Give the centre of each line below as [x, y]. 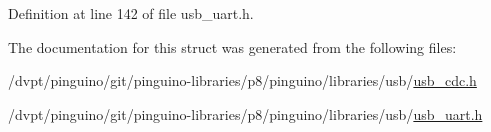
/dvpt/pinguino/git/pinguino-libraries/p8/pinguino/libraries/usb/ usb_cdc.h [242, 80]
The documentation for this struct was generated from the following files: [232, 46]
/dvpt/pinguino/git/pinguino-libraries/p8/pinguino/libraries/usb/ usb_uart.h [245, 113]
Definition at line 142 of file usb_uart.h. [131, 13]
